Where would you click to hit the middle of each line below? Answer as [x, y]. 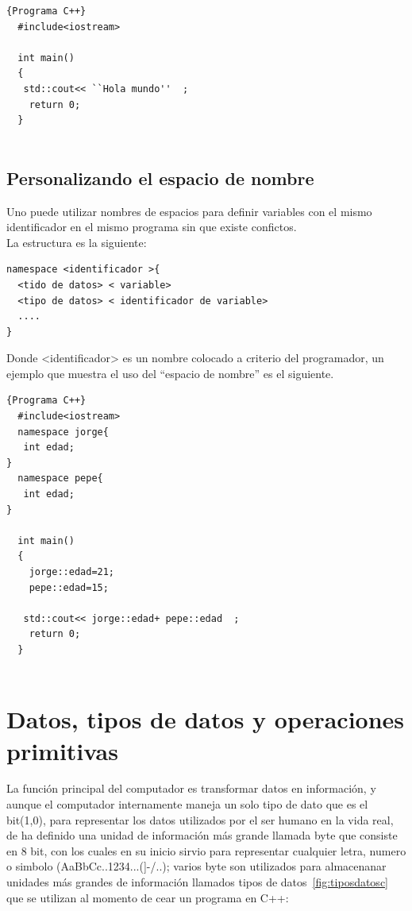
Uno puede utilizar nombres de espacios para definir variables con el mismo [189, 211]
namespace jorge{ [63, 432]
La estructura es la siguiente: [77, 242]
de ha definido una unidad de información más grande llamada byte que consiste [202, 835]
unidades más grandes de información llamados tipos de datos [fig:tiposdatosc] [197, 882]
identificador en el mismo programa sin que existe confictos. [152, 227]
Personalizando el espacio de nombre [160, 178]
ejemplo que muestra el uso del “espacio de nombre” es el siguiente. [170, 373]
